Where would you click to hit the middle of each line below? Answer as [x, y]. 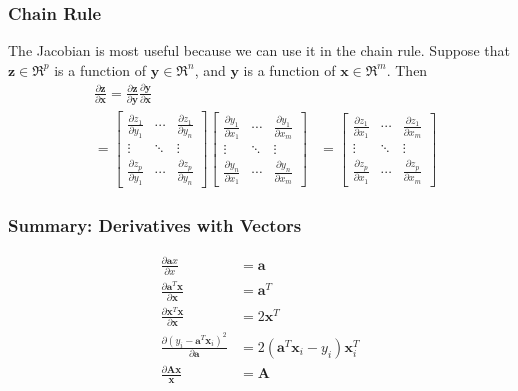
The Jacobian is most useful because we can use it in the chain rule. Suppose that [259, 50]
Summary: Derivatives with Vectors [155, 225]
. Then [407, 69]
